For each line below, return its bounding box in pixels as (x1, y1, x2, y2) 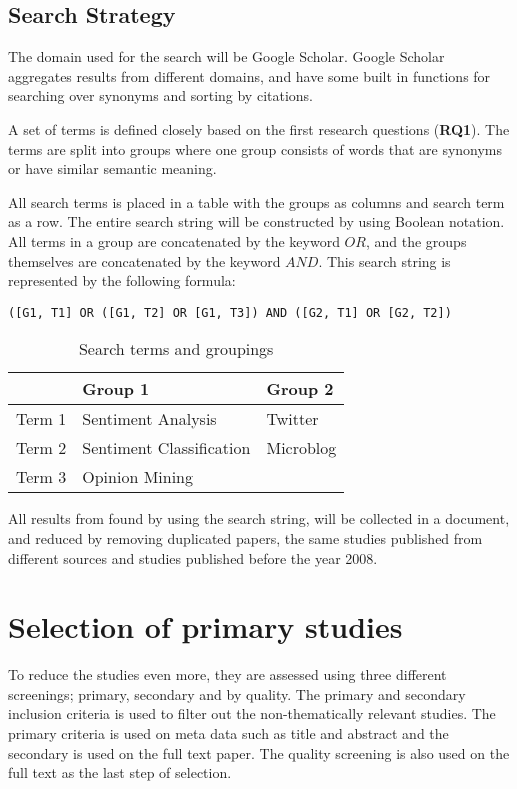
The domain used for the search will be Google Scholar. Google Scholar (8, 46, 445, 67)
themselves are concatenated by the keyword (8, 250, 281, 271)
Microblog (266, 436, 337, 460)
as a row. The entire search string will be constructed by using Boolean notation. (8, 211, 505, 232)
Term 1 (16, 407, 67, 431)
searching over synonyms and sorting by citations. (8, 85, 314, 106)
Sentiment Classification (82, 436, 251, 460)
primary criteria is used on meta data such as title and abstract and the (8, 723, 449, 744)
